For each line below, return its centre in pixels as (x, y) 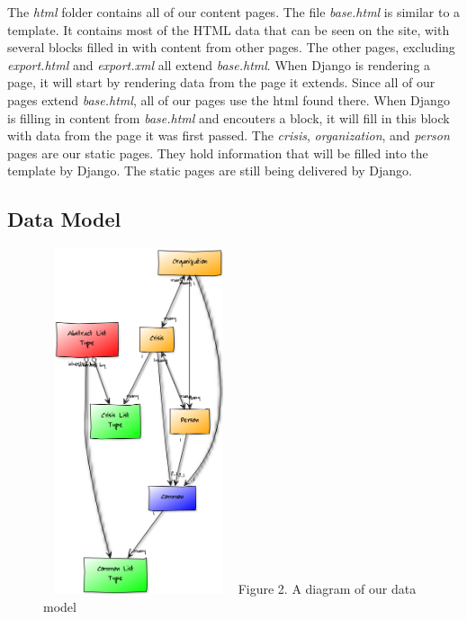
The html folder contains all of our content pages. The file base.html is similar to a (234, 12)
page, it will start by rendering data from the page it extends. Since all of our (221, 82)
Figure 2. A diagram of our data (327, 589)
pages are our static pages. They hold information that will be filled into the (218, 153)
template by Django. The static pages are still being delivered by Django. (210, 170)
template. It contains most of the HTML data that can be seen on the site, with (229, 29)
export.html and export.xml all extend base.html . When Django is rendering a (219, 64)
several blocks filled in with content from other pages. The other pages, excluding (231, 47)
